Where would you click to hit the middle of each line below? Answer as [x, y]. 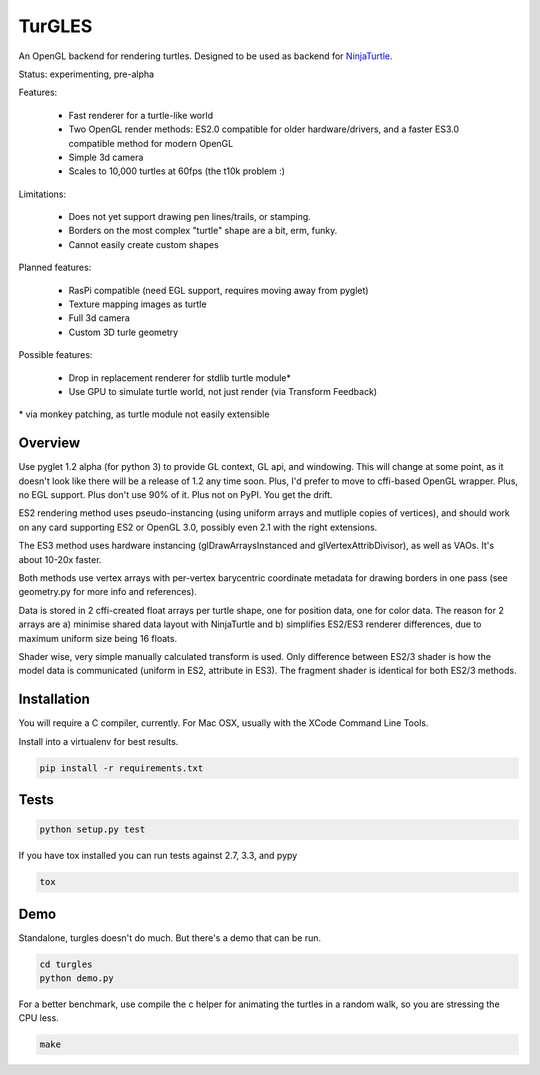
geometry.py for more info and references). [107, 592]
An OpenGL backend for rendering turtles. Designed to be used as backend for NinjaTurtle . [206, 56]
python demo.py [76, 978]
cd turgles [66, 964]
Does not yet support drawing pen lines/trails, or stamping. [190, 217]
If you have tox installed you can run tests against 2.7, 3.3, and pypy [158, 856]
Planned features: [55, 267]
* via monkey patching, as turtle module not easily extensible [144, 414]
